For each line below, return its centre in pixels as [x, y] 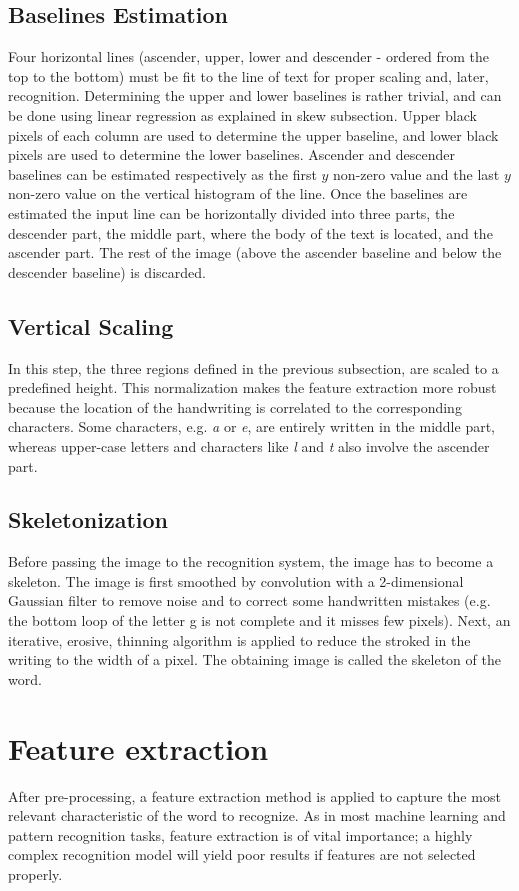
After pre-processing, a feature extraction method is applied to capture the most [254, 795]
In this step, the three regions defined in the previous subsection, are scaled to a [253, 367]
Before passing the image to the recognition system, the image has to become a [251, 561]
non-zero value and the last [416, 173]
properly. [35, 873]
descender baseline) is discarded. [107, 271]
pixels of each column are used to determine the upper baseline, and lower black [253, 134]
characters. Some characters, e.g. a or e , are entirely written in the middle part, [251, 426]
